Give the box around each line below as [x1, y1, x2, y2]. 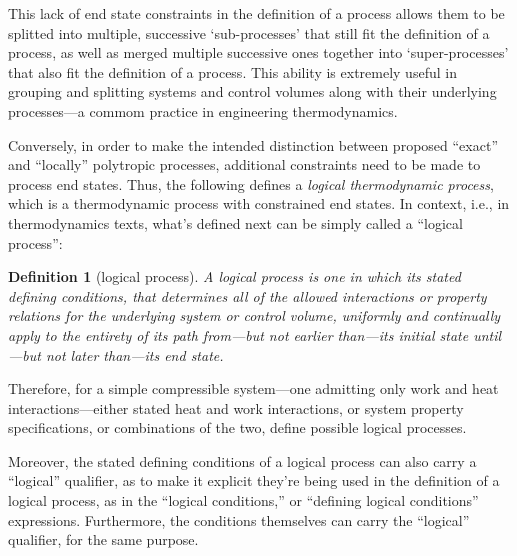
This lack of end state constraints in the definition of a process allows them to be [8, 3, 505, 23]
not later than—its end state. [45, 344, 224, 365]
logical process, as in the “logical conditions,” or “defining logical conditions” [8, 490, 479, 511]
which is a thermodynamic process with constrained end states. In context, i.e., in [8, 193, 510, 214]
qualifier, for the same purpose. [8, 529, 199, 550]
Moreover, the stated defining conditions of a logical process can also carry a [8, 450, 477, 471]
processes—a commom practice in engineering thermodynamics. [8, 100, 398, 121]
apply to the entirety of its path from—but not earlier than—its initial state [8, 324, 469, 345]
